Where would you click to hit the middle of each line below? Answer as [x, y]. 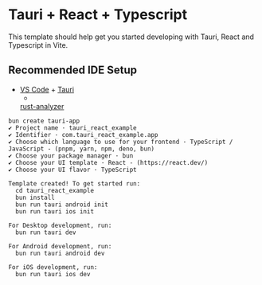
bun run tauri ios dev [53, 274]
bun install [35, 197]
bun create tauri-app [44, 121]
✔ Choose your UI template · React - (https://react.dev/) [108, 162]
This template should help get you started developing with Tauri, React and [131, 37]
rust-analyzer [42, 106]
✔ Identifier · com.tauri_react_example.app [83, 135]
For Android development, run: [60, 246]
